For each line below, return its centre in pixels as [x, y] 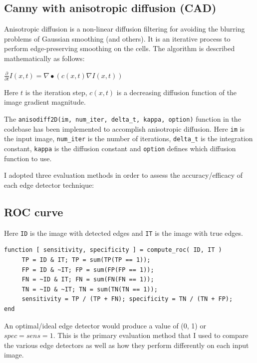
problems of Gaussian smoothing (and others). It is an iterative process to [117, 38]
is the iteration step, [56, 92]
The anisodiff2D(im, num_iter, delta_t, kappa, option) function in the [123, 119]
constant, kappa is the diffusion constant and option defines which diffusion [120, 148]
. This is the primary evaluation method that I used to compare [151, 335]
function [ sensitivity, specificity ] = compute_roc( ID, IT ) [113, 250]
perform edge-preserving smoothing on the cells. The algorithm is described [120, 48]
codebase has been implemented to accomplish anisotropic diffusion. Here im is [124, 128]
